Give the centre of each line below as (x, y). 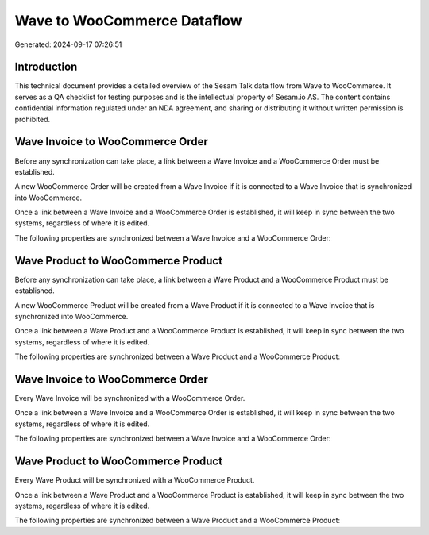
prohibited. (33, 119)
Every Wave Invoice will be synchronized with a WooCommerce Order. (130, 398)
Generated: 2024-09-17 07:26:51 (68, 44)
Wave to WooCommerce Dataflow (128, 21)
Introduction (46, 67)
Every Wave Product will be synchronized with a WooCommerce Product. (135, 480)
